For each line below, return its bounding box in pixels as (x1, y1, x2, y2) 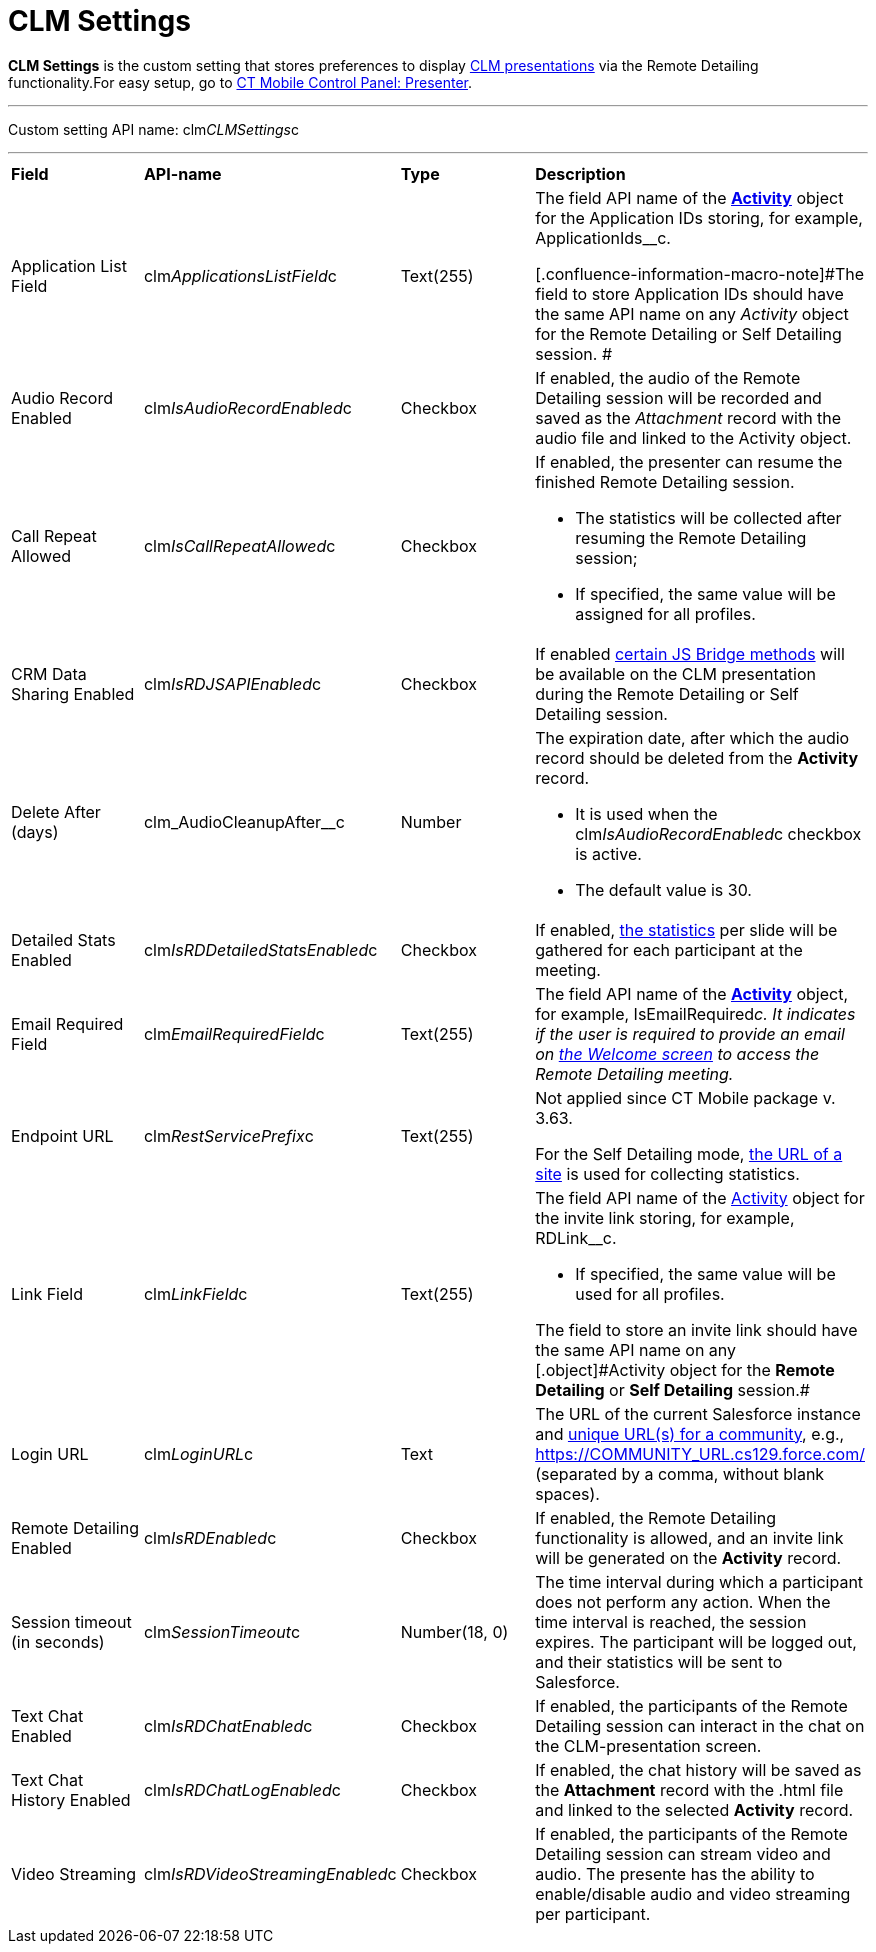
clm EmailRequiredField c (143, 1023, 325, 1044)
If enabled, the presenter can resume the (535, 451, 843, 472)
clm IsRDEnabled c (143, 1527, 277, 1548)
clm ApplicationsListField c (143, 265, 337, 286)
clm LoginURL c (143, 1443, 254, 1464)
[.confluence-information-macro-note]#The (535, 263, 865, 284)
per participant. (535, 1903, 651, 1924)
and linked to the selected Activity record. (535, 1799, 854, 1820)
